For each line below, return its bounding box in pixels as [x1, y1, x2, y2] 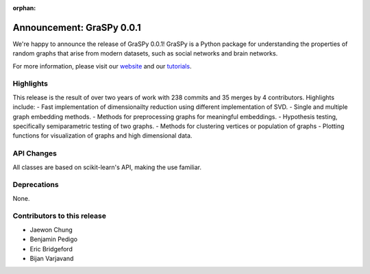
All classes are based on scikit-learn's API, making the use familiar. [12, 163, 202, 171]
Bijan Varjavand [29, 254, 74, 262]
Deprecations [12, 180, 59, 190]
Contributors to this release [12, 211, 106, 221]
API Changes [12, 149, 58, 158]
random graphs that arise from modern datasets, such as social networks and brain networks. [12, 49, 278, 58]
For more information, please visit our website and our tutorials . [12, 62, 192, 70]
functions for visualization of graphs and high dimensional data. [12, 132, 193, 140]
